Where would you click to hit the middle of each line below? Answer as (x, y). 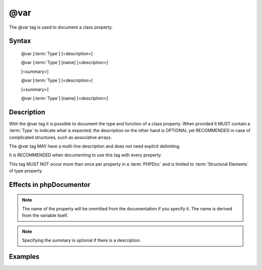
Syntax (20, 41)
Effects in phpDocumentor (50, 185)
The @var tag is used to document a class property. (61, 27)
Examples (24, 257)
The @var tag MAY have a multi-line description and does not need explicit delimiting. (95, 146)
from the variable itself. (45, 216)
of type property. (26, 171)
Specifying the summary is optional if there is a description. (82, 240)
